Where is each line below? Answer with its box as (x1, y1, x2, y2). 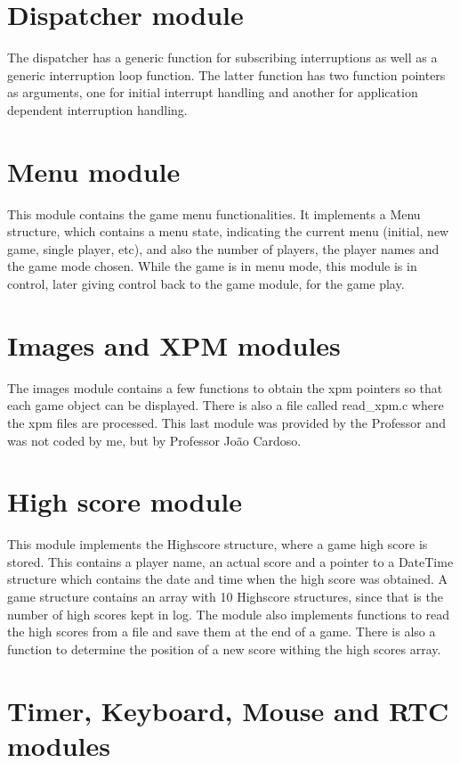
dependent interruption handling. (7, 100, 188, 119)
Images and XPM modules (7, 326, 341, 363)
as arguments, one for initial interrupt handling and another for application (7, 83, 418, 102)
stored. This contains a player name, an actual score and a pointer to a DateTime (7, 552, 454, 570)
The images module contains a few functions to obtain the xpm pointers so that (7, 378, 443, 397)
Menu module (7, 152, 181, 189)
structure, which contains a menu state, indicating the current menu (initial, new (7, 222, 449, 241)
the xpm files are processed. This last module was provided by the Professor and (7, 413, 446, 431)
